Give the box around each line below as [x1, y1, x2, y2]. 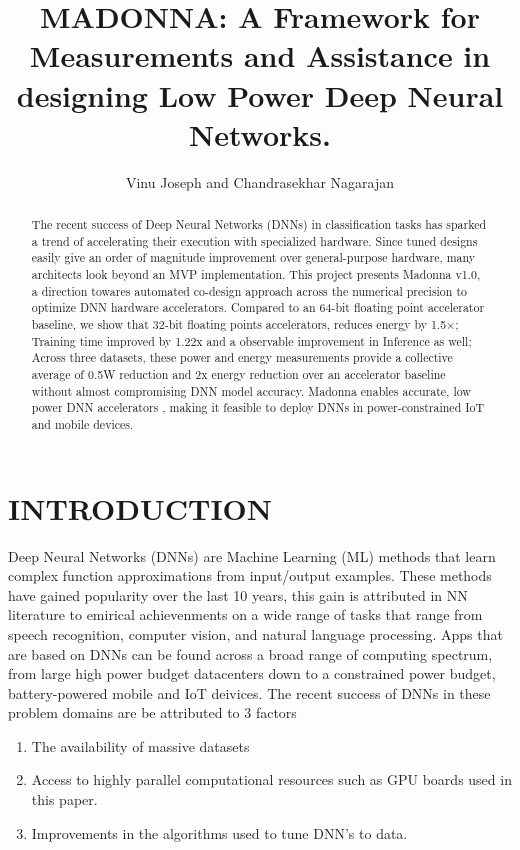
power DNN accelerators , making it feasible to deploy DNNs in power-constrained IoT [31, 399, 485, 416]
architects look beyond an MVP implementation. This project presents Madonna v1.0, [31, 266, 481, 283]
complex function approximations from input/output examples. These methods [8, 565, 492, 586]
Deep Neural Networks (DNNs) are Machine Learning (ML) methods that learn [8, 545, 496, 566]
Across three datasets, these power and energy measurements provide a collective [31, 349, 453, 366]
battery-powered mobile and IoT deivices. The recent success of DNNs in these [8, 682, 491, 703]
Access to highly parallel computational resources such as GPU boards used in [31, 769, 512, 790]
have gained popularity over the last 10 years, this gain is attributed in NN [8, 584, 468, 605]
